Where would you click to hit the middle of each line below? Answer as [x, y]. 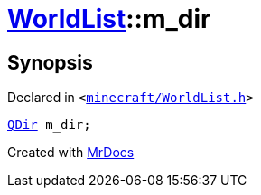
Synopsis [50, 62]
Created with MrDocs [71, 153]
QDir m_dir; [49, 125]
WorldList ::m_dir [109, 19]
